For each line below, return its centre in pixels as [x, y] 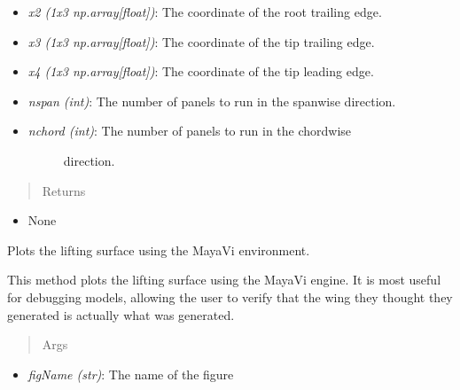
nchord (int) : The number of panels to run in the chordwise [190, 131]
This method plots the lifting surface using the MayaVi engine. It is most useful [224, 280]
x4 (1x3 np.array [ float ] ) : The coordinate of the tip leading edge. [201, 71]
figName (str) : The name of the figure [131, 374]
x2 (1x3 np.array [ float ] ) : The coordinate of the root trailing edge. [205, 12]
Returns [64, 190]
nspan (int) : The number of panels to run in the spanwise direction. [212, 101]
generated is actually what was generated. [121, 314]
